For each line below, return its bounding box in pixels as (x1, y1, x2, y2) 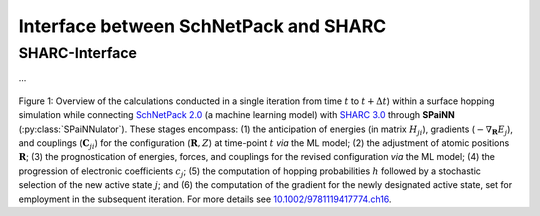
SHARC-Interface (18, 44, 137, 62)
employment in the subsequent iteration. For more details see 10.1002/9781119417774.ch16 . (18, 193, 392, 205)
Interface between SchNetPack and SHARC (18, 15, 387, 37)
